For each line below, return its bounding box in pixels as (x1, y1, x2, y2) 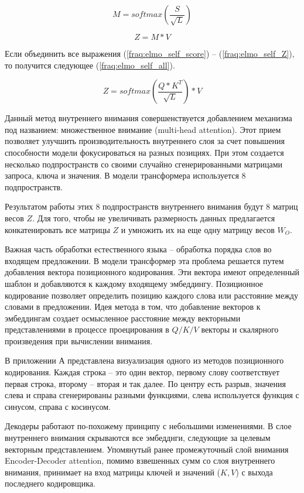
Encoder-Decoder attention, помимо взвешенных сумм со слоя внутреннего (5, 454, 275, 467)
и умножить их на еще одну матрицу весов (121, 223, 275, 235)
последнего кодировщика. (5, 477, 95, 489)
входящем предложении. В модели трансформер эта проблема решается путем (5, 254, 284, 266)
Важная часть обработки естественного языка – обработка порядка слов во (5, 243, 272, 255)
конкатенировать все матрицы (5, 223, 110, 235)
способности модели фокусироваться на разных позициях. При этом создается (5, 146, 284, 158)
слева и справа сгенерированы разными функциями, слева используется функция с (5, 389, 299, 401)
